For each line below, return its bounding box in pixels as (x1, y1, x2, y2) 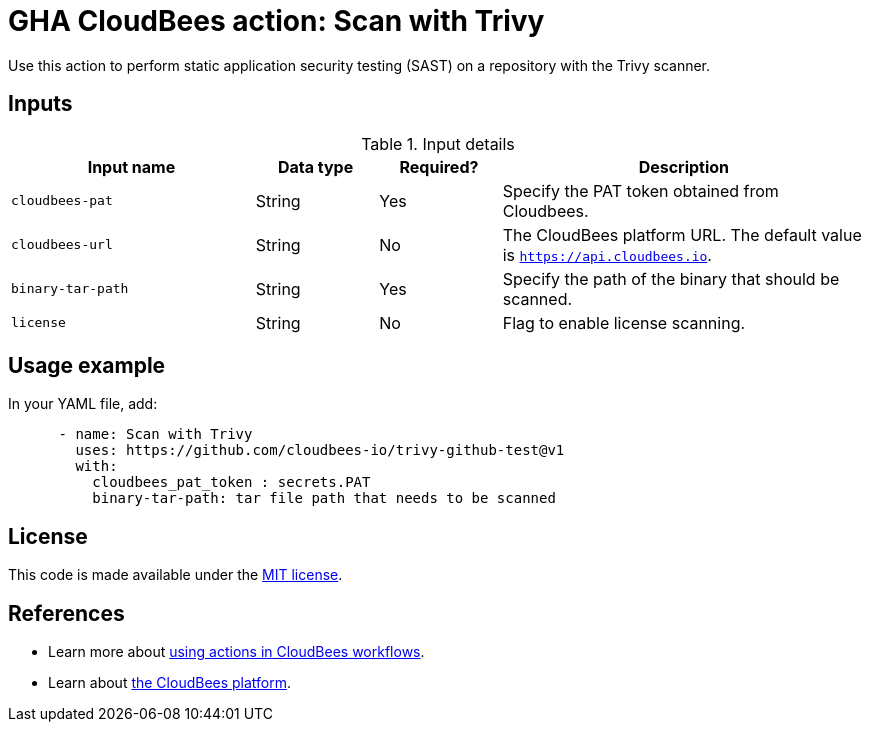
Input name (87, 156, 176, 177)
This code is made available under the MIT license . (8, 566, 343, 584)
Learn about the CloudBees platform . (48, 674, 292, 692)
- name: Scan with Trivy (58, 426, 253, 443)
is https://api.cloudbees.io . (502, 244, 712, 265)
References (8, 600, 125, 626)
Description (638, 156, 730, 177)
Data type (277, 156, 354, 177)
